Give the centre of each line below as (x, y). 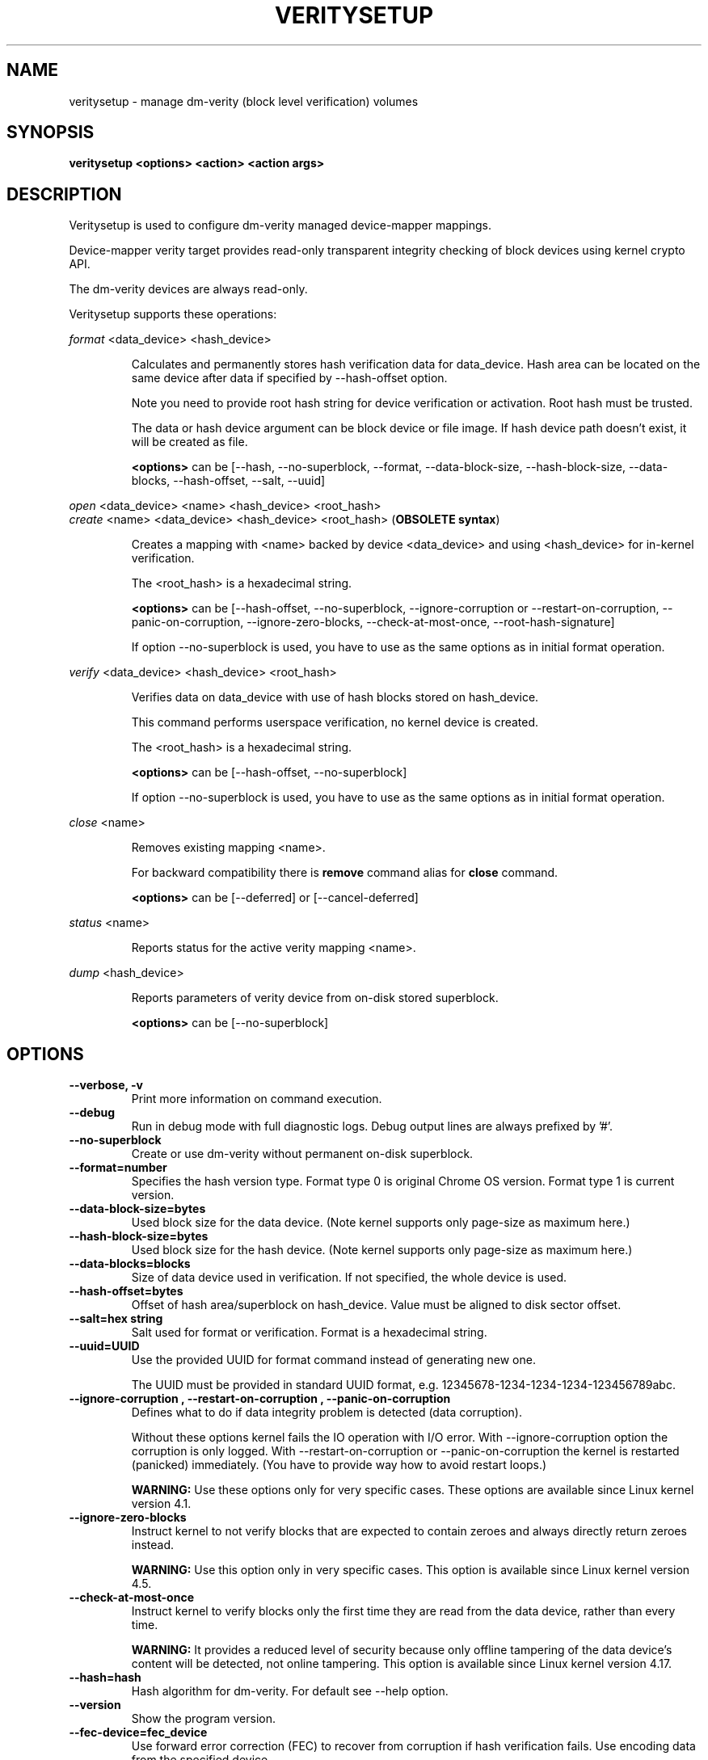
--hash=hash (105, 1678)
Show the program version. (203, 1719)
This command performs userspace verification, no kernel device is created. (335, 722)
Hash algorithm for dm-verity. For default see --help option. (290, 1691)
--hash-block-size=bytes (139, 1236)
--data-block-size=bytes (137, 1209)
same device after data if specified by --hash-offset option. (289, 378)
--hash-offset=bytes (126, 1291)
